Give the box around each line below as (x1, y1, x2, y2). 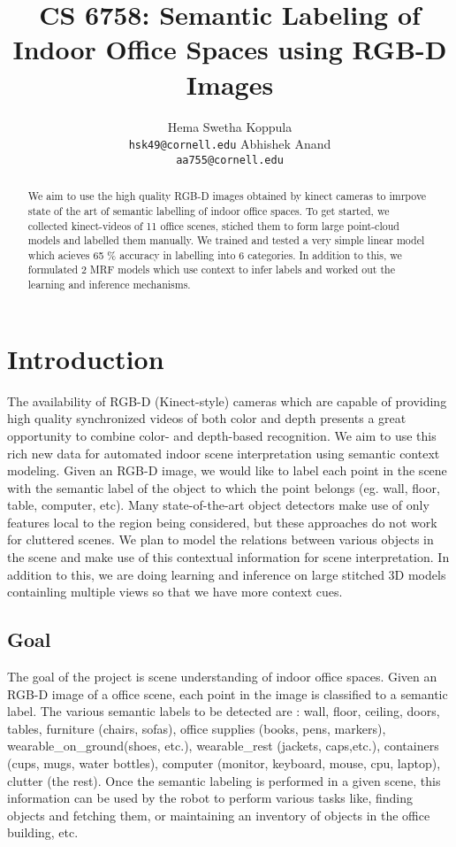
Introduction (7, 340, 164, 376)
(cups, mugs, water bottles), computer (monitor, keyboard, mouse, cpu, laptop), (7, 754, 441, 773)
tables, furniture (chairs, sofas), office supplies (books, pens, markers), (7, 719, 386, 737)
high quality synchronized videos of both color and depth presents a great (7, 409, 407, 427)
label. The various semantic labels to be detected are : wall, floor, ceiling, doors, (7, 702, 440, 720)
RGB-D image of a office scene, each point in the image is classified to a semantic (7, 684, 448, 703)
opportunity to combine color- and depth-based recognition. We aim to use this (7, 426, 437, 444)
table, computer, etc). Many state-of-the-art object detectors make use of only (7, 496, 429, 514)
